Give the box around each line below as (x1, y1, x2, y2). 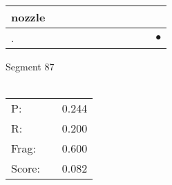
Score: (11, 160, 40, 177)
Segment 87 (6, 59, 55, 73)
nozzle (11, 9, 46, 25)
